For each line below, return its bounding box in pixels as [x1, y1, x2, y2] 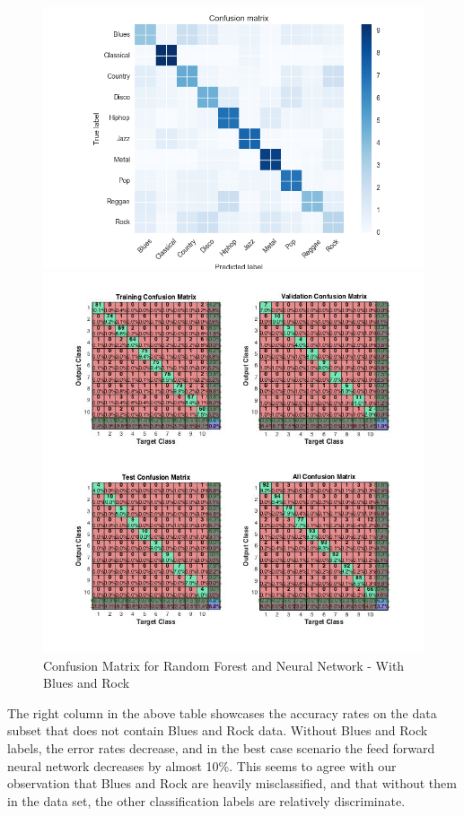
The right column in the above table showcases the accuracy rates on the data [7, 703, 437, 722]
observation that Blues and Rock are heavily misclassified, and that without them [7, 774, 457, 793]
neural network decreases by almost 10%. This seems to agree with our [7, 756, 397, 775]
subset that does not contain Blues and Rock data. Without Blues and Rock [7, 721, 428, 740]
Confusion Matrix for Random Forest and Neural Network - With [43, 655, 405, 674]
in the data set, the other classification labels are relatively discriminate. [7, 791, 406, 810]
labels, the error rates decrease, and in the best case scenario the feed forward [7, 739, 435, 758]
